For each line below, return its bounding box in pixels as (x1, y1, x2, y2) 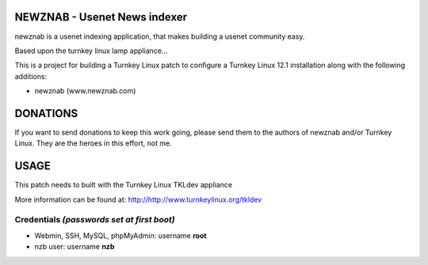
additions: (14, 71, 48, 81)
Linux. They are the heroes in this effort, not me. (14, 138, 172, 148)
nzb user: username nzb (34, 242, 115, 252)
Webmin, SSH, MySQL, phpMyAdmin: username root (34, 230, 207, 240)
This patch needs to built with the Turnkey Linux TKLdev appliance (14, 180, 233, 190)
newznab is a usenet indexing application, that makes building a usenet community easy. (14, 32, 305, 41)
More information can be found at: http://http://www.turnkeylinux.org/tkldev (14, 195, 262, 204)
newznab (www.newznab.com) (34, 86, 136, 96)
